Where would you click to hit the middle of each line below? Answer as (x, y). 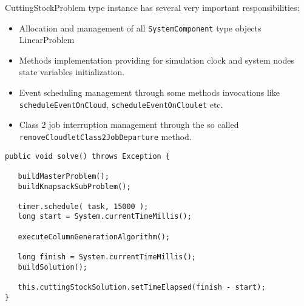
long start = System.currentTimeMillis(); (105, 217)
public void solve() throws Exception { (88, 156)
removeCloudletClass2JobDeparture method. (105, 136)
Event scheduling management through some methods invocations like (149, 92)
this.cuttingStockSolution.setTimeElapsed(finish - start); (142, 288)
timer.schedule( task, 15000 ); (83, 206)
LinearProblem (47, 40)
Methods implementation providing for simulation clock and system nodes (157, 60)
